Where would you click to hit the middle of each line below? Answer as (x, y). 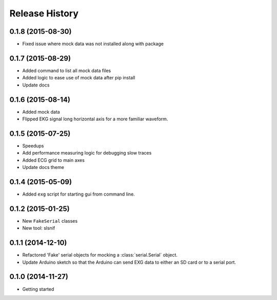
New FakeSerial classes (50, 221)
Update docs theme (43, 167)
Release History (44, 13)
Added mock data (41, 112)
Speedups (33, 145)
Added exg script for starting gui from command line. (79, 194)
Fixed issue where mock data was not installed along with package (93, 44)
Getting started (38, 289)
